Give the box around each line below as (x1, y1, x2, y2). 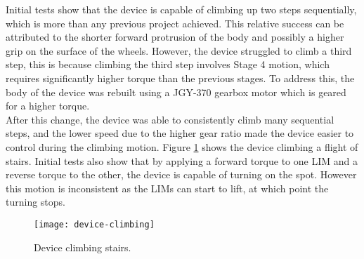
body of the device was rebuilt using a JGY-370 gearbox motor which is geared (6, 84, 346, 99)
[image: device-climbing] (34, 219, 155, 230)
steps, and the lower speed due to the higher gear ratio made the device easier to (6, 126, 354, 140)
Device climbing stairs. (34, 239, 131, 254)
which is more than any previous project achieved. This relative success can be (6, 15, 344, 30)
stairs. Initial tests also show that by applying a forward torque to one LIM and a (6, 153, 358, 168)
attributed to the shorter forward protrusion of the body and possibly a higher (6, 29, 344, 44)
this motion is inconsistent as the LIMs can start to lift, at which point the (6, 180, 329, 195)
